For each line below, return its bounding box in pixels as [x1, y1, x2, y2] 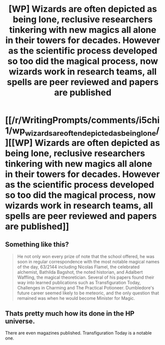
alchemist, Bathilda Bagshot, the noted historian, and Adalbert [17, 269, 143, 275]
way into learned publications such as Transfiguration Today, [17, 279, 141, 286]
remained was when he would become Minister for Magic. [17, 295, 135, 301]
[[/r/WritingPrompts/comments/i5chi [5, 115, 160, 126]
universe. [5, 317, 35, 325]
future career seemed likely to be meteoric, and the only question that [17, 290, 159, 296]
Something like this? [5, 240, 69, 249]
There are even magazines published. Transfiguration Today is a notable [5, 330, 152, 336]
